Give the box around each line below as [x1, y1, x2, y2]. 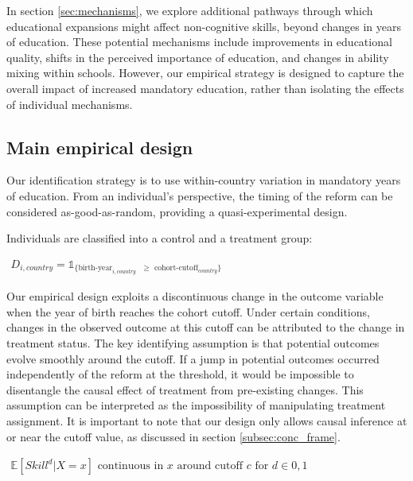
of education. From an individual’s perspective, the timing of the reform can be [6, 187, 393, 204]
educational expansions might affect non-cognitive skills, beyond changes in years [6, 17, 401, 34]
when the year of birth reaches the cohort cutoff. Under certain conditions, [6, 303, 370, 320]
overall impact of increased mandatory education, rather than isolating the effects [6, 80, 404, 96]
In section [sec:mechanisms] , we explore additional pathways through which [6, 2, 373, 18]
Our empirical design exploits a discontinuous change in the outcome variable [6, 288, 384, 305]
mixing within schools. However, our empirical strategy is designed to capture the [6, 64, 404, 81]
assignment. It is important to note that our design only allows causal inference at [6, 412, 407, 429]
